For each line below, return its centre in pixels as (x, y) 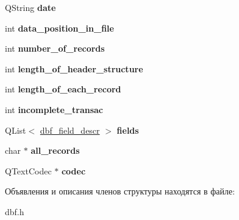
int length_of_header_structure (74, 68)
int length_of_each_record (63, 89)
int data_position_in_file (59, 28)
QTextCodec (28, 170)
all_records (55, 150)
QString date (30, 7)
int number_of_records (55, 48)
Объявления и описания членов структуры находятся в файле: (120, 191)
